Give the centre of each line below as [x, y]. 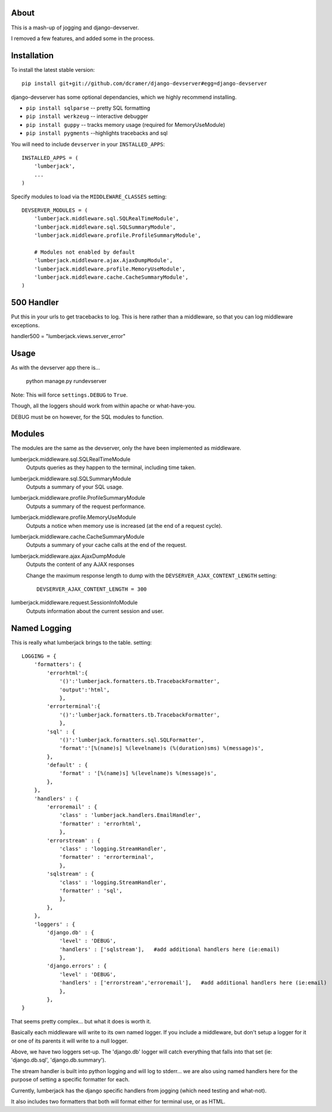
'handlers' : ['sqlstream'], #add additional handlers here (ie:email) [170, 949]
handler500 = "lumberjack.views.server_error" [68, 336]
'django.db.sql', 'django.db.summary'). [59, 1060]
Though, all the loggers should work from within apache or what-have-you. [104, 406]
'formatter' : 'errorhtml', [100, 824]
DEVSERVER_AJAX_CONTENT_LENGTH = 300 [92, 589]
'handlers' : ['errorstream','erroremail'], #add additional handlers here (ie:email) [193, 983]
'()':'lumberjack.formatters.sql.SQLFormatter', [132, 740]
